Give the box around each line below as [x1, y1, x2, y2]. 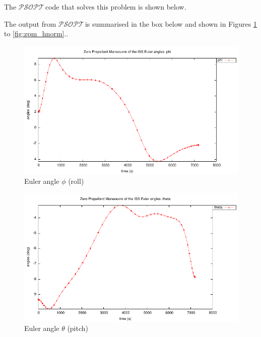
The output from [4, 18, 56, 29]
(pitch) [67, 323, 89, 333]
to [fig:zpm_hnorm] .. [4, 28, 69, 39]
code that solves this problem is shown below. [45, 2, 186, 12]
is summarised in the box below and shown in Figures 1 [85, 18, 257, 29]
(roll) [68, 175, 84, 186]
